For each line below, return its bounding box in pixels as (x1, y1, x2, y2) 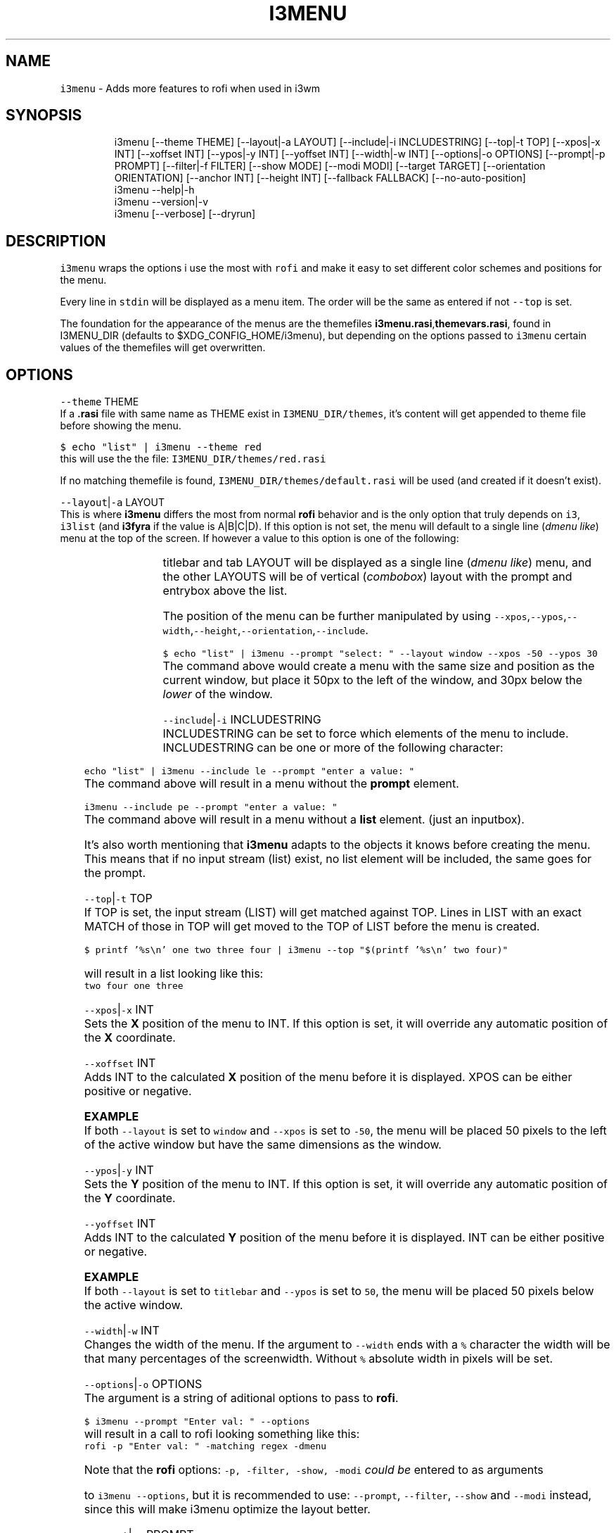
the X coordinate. (84, 1030, 176, 1045)
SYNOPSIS (6, 106, 82, 125)
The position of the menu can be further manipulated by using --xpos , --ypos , (162, 609, 567, 624)
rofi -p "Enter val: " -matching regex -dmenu (84, 1441, 327, 1452)
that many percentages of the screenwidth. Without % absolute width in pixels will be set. (84, 1351, 553, 1366)
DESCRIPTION (6, 232, 106, 250)
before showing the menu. (60, 419, 181, 432)
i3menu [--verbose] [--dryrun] (114, 208, 256, 220)
